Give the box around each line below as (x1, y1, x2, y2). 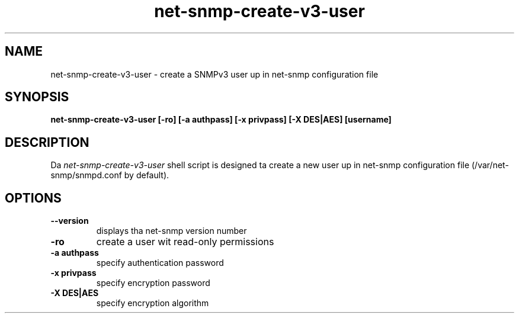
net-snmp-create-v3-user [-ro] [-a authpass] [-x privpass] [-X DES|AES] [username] (50, 114, 392, 125)
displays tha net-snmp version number (96, 226, 247, 236)
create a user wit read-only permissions (96, 236, 274, 248)
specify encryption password (96, 278, 210, 288)
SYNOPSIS (5, 89, 69, 105)
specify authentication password (96, 258, 224, 268)
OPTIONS (5, 190, 62, 205)
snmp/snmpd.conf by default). (50, 170, 169, 181)
